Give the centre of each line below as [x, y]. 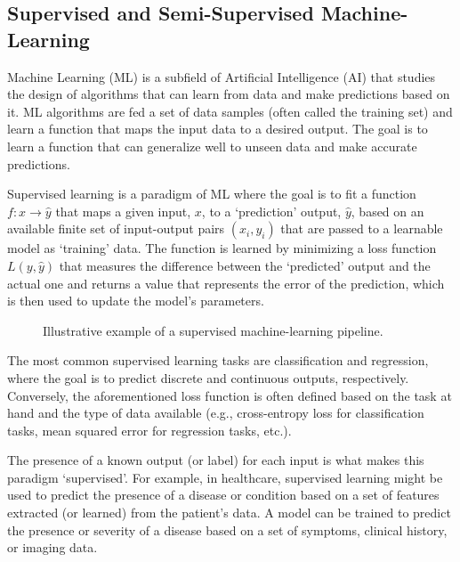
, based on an [387, 211]
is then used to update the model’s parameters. [136, 301]
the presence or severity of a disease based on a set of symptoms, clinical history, [227, 529]
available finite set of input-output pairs [116, 228]
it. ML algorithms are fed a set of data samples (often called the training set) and [230, 111]
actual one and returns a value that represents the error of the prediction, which [226, 283]
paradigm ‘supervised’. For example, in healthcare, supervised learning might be [225, 477]
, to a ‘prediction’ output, [271, 211]
